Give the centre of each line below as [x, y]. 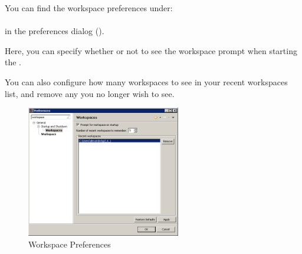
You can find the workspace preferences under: [89, 8]
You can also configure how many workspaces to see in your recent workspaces [146, 81]
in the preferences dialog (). [55, 31]
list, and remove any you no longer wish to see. [90, 93]
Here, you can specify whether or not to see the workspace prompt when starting [151, 50]
